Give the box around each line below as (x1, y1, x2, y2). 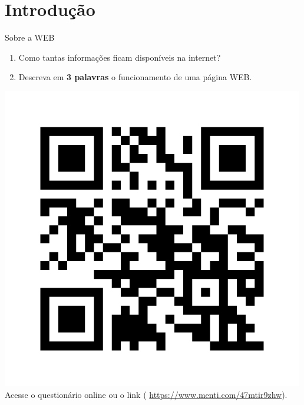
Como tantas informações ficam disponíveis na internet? (18, 51, 221, 63)
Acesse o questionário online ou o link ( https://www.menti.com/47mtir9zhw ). (5, 388, 288, 400)
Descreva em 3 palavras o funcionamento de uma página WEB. (18, 71, 252, 83)
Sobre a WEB (5, 31, 55, 44)
